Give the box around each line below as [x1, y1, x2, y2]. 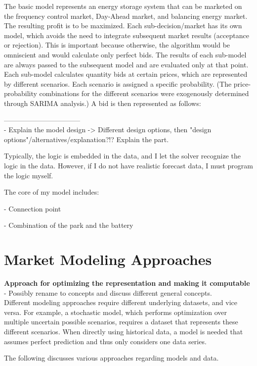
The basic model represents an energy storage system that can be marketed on [4, 1, 242, 11]
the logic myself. [4, 170, 53, 180]
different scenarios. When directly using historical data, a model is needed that [4, 326, 243, 336]
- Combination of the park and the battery [4, 220, 133, 230]
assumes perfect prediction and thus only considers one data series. [4, 336, 207, 346]
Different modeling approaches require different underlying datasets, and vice [4, 297, 238, 308]
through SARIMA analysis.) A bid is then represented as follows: [4, 98, 201, 108]
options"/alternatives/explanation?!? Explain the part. [4, 134, 169, 144]
